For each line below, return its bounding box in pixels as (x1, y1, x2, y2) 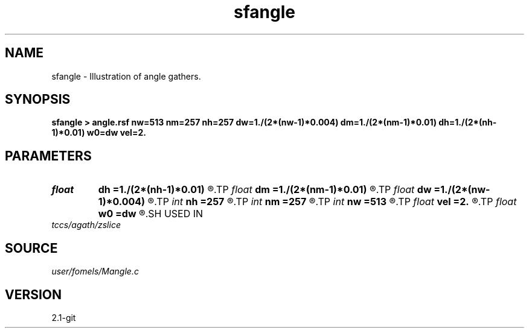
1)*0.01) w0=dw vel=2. (51, 127, 146, 138)
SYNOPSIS (5, 92, 71, 107)
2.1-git (51, 312, 76, 323)
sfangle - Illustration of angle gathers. (51, 71, 201, 81)
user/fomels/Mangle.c (51, 266, 139, 277)
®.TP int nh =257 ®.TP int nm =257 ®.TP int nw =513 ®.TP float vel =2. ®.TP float (147, 195, 517, 208)
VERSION (5, 287, 62, 302)
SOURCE (5, 240, 58, 256)
